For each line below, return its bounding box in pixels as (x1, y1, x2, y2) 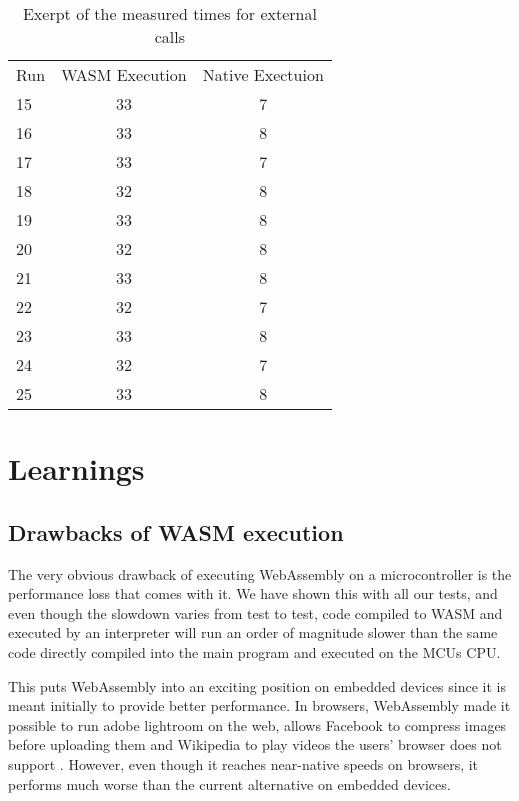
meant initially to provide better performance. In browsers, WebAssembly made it (8, 695, 511, 716)
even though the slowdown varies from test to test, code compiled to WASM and (8, 602, 503, 623)
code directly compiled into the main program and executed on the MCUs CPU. (8, 641, 501, 662)
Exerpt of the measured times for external (22, 2, 317, 25)
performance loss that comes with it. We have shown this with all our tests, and (8, 583, 498, 604)
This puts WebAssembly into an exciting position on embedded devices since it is (8, 675, 506, 696)
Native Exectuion (202, 63, 324, 86)
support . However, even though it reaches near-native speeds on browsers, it (8, 753, 479, 774)
